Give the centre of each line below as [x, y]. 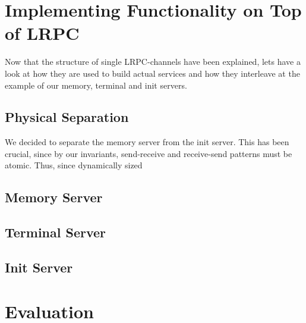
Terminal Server [56, 232]
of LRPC [42, 33]
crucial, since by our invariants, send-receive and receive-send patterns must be [149, 153]
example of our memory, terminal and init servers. [96, 85]
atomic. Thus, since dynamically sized [74, 165]
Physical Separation [67, 117]
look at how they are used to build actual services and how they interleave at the [152, 73]
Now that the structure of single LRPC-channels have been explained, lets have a [153, 62]
